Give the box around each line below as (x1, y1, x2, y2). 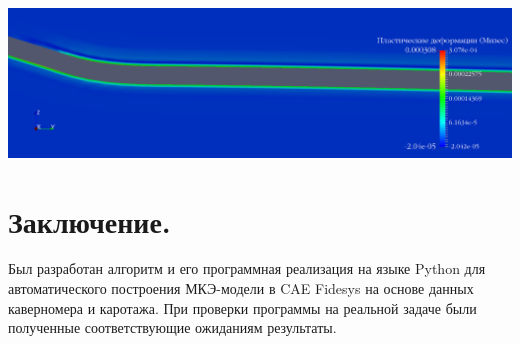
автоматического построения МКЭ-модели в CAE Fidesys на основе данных (8, 278, 474, 299)
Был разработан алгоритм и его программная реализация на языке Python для (8, 258, 486, 279)
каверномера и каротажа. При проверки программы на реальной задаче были (8, 297, 477, 318)
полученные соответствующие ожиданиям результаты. (8, 317, 337, 338)
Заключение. (8, 200, 171, 241)
